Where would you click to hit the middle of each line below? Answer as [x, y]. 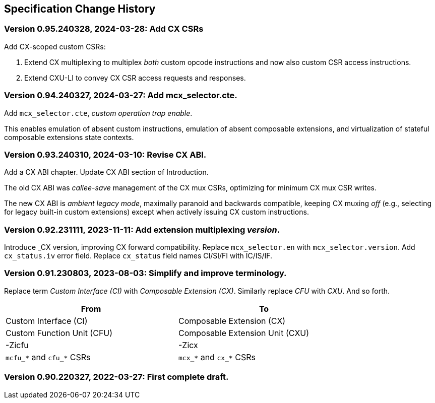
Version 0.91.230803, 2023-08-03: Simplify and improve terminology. [145, 273]
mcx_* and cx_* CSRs [217, 357]
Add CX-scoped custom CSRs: [55, 46]
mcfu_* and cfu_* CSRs [48, 357]
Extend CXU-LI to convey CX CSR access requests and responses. [135, 78]
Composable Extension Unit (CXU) [244, 333]
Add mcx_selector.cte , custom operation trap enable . [98, 113]
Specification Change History [80, 9]
